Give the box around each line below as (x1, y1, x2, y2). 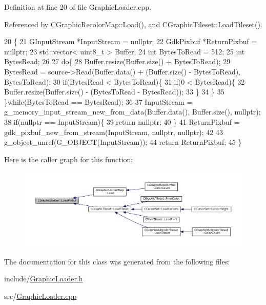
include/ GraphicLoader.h (4, 273, 83, 284)
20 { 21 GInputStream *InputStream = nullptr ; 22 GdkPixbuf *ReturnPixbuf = (4, 36, 257, 47)
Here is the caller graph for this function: (4, 154, 133, 164)
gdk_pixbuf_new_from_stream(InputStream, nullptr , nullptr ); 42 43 (4, 126, 223, 137)
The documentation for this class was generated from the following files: (4, 256, 230, 266)
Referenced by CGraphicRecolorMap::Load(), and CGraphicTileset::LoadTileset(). (4, 18, 262, 29)
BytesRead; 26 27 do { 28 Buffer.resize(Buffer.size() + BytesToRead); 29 (4, 56, 231, 67)
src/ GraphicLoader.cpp (4, 291, 77, 301)
